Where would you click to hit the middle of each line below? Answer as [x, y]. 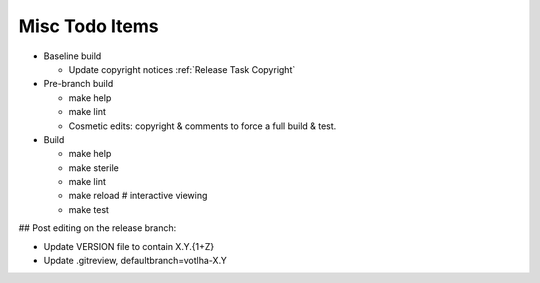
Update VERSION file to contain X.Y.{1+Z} [129, 246]
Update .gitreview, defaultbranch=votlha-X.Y [135, 261]
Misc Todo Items [88, 26]
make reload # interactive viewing [138, 196]
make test [89, 209]
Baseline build [72, 56]
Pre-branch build [78, 84]
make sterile [93, 167]
